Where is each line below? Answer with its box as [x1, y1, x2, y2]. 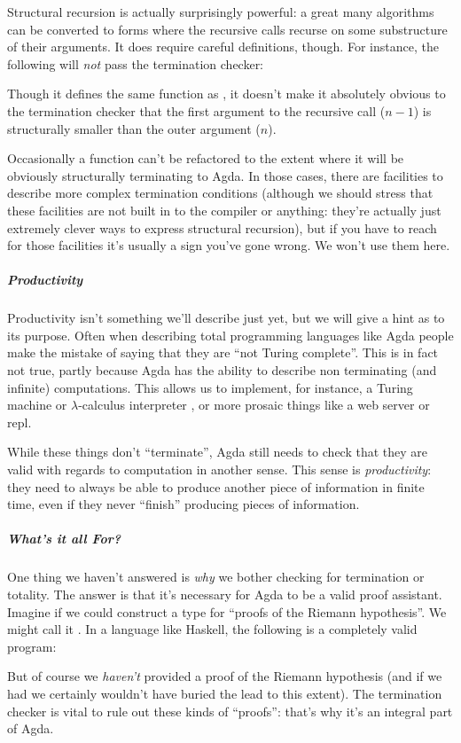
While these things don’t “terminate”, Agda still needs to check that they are [7, 442, 428, 461]
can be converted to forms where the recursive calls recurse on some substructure [7, 20, 448, 38]
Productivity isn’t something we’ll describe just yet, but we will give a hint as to [7, 309, 445, 327]
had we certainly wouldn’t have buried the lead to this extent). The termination [7, 684, 442, 702]
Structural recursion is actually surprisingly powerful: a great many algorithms [7, 3, 434, 20]
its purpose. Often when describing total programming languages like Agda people [7, 325, 454, 344]
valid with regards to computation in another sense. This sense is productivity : [7, 460, 432, 479]
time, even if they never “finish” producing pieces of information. [7, 495, 360, 513]
